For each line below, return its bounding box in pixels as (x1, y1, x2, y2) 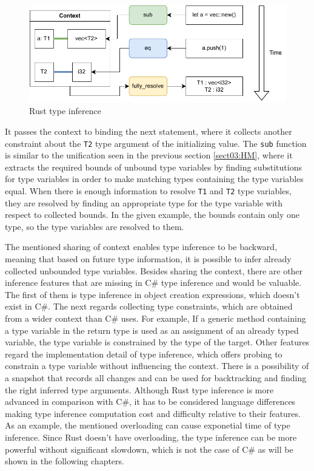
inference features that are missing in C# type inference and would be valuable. (5, 276, 302, 289)
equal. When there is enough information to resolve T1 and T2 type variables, (5, 184, 292, 197)
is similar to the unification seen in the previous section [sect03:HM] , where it (5, 149, 293, 161)
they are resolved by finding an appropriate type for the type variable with (5, 196, 283, 209)
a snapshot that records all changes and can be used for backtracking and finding (5, 371, 307, 384)
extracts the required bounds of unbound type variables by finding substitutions (5, 160, 302, 173)
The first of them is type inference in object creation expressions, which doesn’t (5, 288, 300, 300)
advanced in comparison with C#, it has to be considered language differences (5, 395, 296, 408)
